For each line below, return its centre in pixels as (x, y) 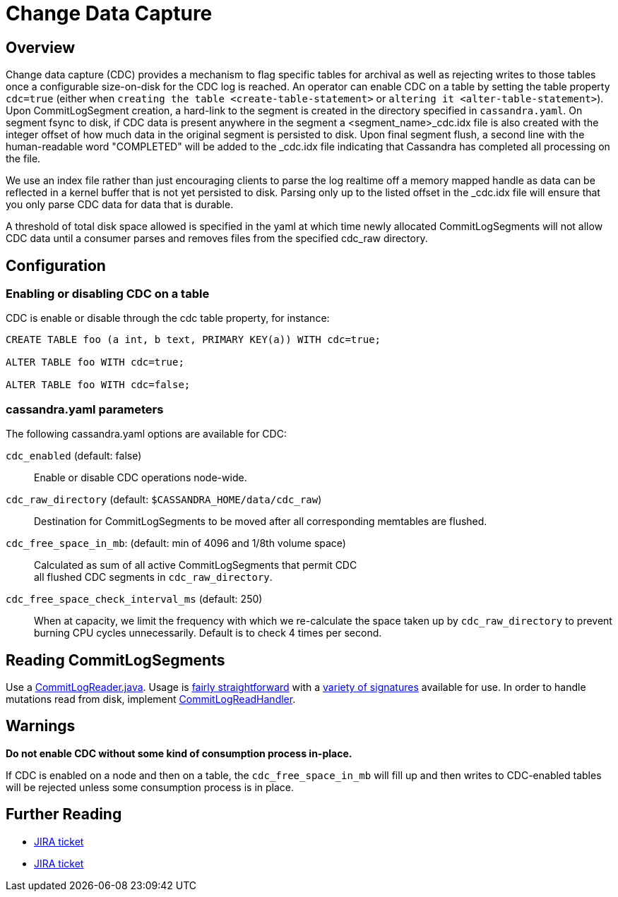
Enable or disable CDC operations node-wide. (141, 478)
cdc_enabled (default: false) (74, 456)
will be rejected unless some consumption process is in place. (150, 787)
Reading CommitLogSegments (115, 660)
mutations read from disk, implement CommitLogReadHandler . (151, 699)
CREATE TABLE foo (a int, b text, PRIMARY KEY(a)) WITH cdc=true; (194, 340)
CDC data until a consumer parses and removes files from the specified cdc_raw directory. (217, 239)
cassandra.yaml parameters (85, 409)
